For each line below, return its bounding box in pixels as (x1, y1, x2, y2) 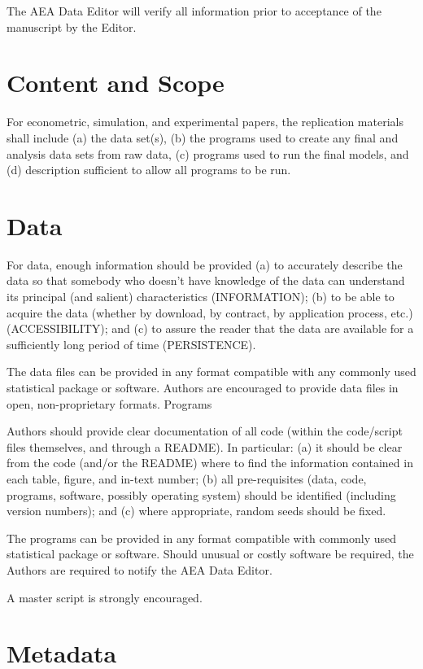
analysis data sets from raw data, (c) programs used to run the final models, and (7, 145, 409, 162)
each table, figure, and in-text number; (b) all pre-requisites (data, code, (7, 470, 367, 487)
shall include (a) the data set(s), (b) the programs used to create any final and (7, 129, 399, 146)
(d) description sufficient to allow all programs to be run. (7, 161, 291, 178)
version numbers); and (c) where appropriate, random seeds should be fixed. (7, 502, 386, 519)
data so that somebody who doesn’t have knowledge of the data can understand (7, 272, 405, 289)
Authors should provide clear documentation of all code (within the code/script (7, 422, 403, 439)
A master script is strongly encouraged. (7, 588, 203, 606)
